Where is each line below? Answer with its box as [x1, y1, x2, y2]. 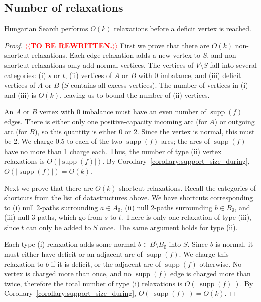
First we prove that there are [120, 40, 209, 50]
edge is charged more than [170, 268, 251, 279]
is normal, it [215, 239, 253, 249]
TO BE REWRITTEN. [30, 40, 113, 50]
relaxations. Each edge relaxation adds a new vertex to [32, 50, 201, 60]
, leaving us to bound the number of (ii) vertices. [59, 89, 210, 100]
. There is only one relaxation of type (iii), [121, 212, 252, 222]
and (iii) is [4, 89, 36, 100]
